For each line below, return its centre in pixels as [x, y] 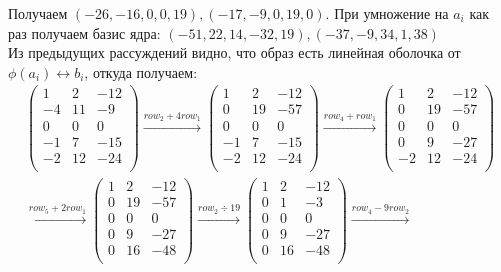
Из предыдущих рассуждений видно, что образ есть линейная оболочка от [234, 52]
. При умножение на [387, 13]
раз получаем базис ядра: [84, 32]
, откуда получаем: [141, 71]
